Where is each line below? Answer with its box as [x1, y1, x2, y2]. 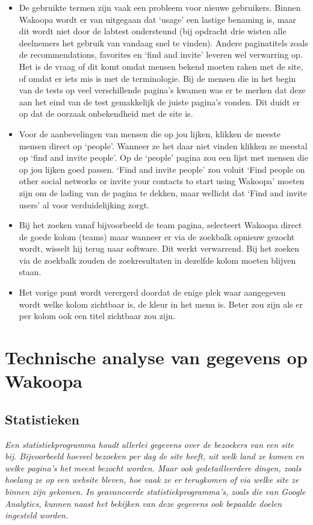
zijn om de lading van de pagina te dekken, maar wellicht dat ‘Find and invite [19, 186, 307, 199]
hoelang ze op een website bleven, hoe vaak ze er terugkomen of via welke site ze [5, 473, 299, 486]
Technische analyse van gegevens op [5, 345, 308, 370]
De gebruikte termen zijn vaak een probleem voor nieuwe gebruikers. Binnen [19, 1, 301, 13]
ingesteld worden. [5, 509, 69, 521]
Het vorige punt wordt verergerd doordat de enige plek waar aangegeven [19, 286, 286, 299]
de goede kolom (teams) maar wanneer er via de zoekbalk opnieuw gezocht [19, 230, 295, 243]
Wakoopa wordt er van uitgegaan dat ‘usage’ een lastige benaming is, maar [19, 13, 296, 25]
